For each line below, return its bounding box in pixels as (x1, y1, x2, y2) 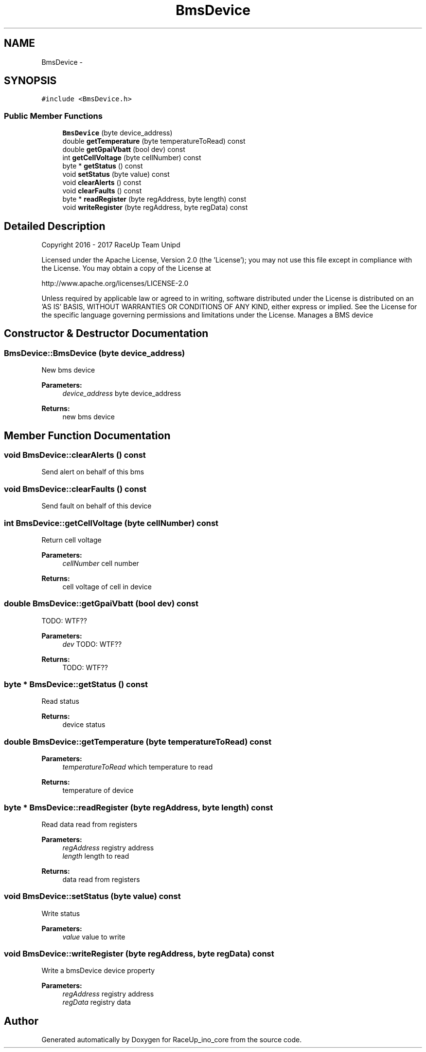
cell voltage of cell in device (62, 582, 152, 591)
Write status (41, 909, 80, 918)
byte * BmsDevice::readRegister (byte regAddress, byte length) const (4, 802, 273, 812)
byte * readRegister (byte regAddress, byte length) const (62, 195, 247, 204)
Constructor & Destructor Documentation (4, 327, 209, 340)
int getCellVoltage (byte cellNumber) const (62, 153, 201, 162)
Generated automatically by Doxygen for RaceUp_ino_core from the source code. (41, 1035, 302, 1044)
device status (62, 720, 106, 729)
